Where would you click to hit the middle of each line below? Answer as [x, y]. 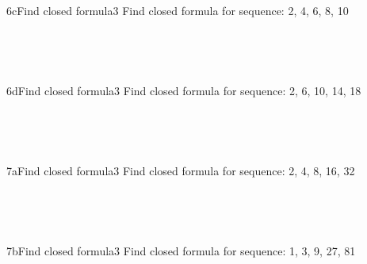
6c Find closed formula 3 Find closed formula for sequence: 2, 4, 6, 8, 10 [178, 11]
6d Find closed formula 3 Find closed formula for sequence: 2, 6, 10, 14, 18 [184, 90]
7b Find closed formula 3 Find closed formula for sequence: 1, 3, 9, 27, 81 [181, 250]
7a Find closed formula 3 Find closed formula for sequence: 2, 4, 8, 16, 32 [181, 170]
